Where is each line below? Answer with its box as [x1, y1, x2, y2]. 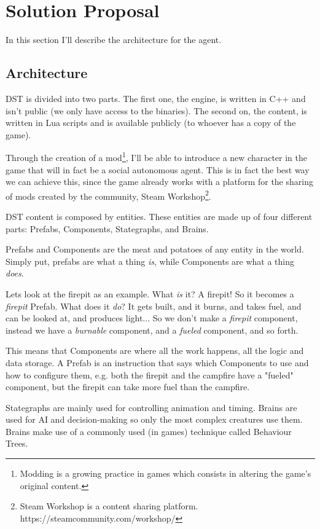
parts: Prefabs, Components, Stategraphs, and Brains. [6, 222, 209, 235]
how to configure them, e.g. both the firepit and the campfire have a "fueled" [6, 368, 294, 381]
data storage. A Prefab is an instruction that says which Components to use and [6, 356, 309, 369]
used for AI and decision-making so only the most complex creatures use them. [6, 413, 303, 426]
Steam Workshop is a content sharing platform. [20, 500, 198, 512]
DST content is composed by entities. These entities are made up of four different [6, 210, 313, 222]
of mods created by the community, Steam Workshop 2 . [6, 187, 211, 202]
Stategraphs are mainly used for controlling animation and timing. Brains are [6, 401, 297, 413]
